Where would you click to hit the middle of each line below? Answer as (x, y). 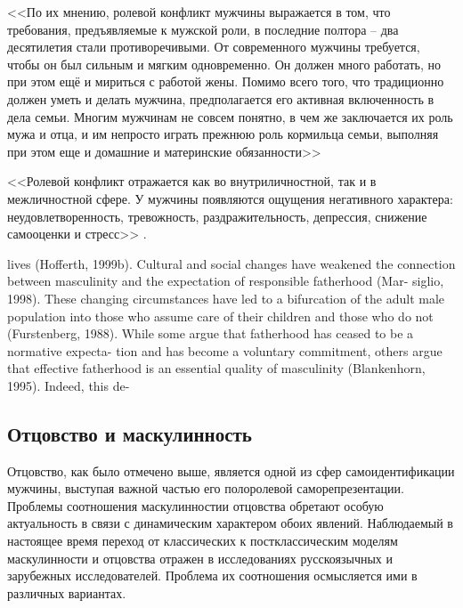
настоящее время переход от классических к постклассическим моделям (203, 541)
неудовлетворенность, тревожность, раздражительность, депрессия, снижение (217, 216)
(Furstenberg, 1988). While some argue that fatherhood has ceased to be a (211, 333)
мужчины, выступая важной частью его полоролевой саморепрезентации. (206, 488)
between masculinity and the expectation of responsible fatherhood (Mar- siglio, (226, 281)
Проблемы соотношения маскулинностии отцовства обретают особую (195, 505)
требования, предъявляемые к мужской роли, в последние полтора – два (203, 29)
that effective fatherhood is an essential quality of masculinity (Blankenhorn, (216, 368)
